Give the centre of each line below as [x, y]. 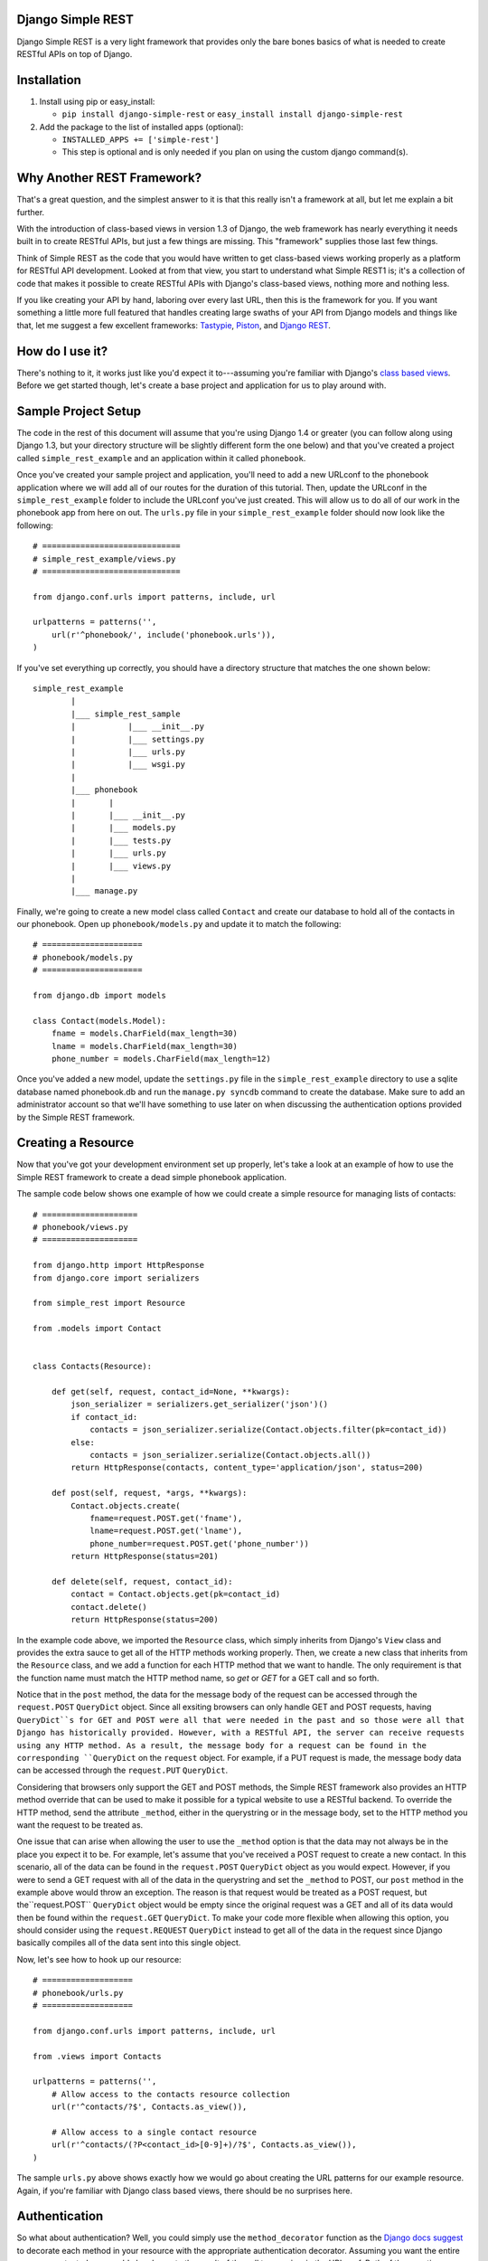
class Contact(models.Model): [100, 1021]
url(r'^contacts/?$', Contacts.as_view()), [149, 2107]
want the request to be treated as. [80, 1825]
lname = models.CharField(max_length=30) [145, 1046]
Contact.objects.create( [126, 1505]
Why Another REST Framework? [109, 178]
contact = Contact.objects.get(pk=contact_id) [176, 1594]
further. [31, 212]
